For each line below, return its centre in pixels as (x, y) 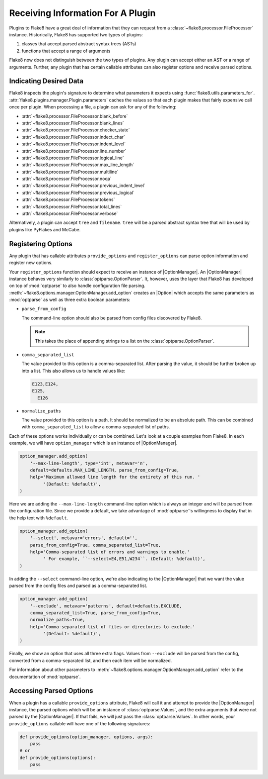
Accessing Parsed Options (51, 691)
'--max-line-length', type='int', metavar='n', (89, 463)
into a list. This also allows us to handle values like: (73, 371)
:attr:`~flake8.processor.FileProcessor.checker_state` (76, 130)
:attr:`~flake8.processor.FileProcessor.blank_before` (75, 116)
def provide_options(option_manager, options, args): (86, 737)
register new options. (31, 263)
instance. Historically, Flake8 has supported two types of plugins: (76, 34)
